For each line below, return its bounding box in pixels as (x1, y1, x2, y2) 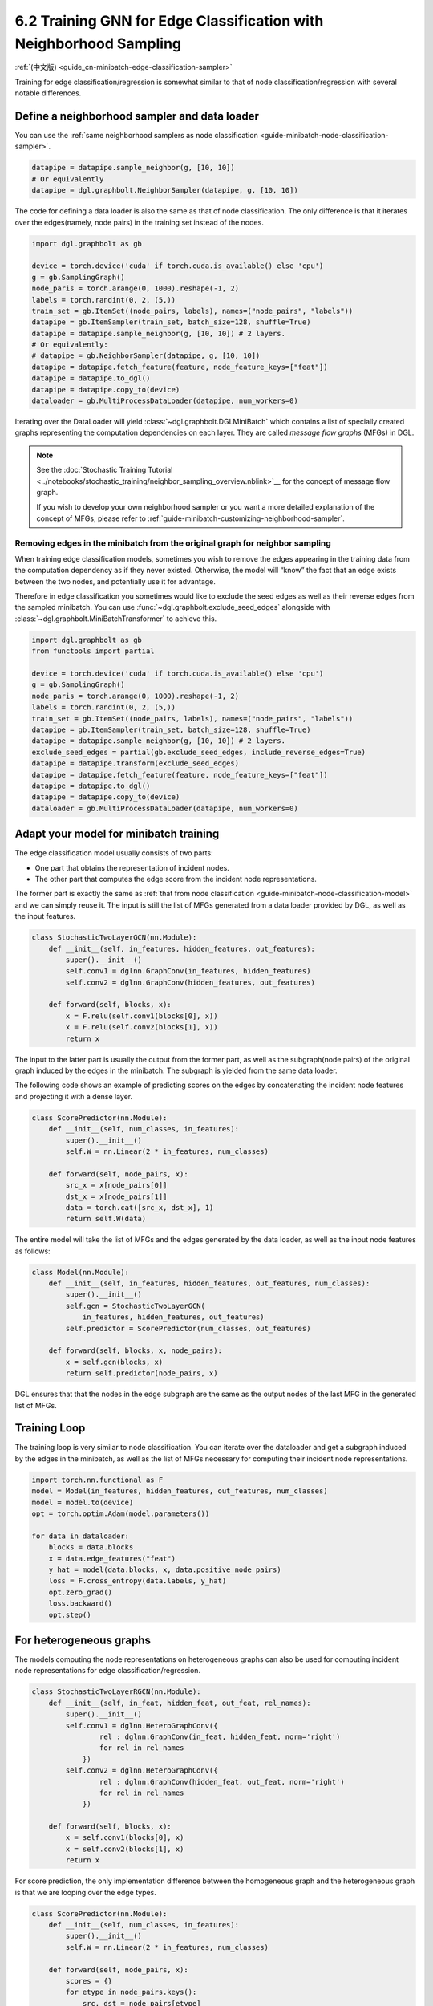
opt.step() (48, 1610, 91, 1619)
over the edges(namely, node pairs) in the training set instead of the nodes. (14, 217, 264, 227)
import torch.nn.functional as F (31, 1475, 164, 1484)
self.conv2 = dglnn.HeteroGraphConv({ (65, 1766, 218, 1775)
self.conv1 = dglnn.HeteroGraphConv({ (65, 1721, 218, 1730)
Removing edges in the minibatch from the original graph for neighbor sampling (14, 538, 332, 549)
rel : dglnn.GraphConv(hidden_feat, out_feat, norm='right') (99, 1777, 345, 1786)
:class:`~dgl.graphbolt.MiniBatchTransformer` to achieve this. (14, 614, 217, 623)
